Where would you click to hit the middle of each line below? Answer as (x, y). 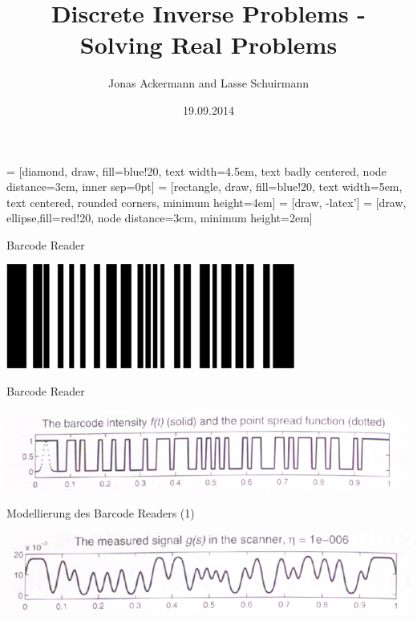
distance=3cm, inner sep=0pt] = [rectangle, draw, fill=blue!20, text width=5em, (204, 187)
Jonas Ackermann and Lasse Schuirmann (208, 83)
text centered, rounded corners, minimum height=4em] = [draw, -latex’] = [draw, (206, 202)
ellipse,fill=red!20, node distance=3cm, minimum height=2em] (160, 218)
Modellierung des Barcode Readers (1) (101, 513)
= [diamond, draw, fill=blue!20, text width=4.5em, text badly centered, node (196, 170)
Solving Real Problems (208, 45)
